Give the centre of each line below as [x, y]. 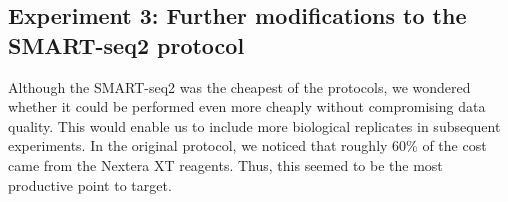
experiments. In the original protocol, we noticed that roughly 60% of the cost [247, 145]
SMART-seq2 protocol [126, 44]
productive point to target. [90, 184]
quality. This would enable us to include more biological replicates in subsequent [254, 125]
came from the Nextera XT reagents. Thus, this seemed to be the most [225, 164]
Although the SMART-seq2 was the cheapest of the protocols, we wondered [239, 86]
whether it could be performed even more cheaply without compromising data [247, 106]
